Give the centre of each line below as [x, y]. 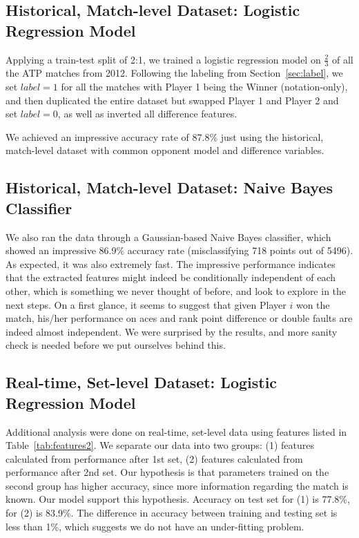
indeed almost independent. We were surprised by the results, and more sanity [172, 331]
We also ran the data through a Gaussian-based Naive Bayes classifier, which [168, 237]
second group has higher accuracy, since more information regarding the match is [177, 485]
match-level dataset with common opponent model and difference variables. [165, 150]
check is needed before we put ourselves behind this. [116, 345]
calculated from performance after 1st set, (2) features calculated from [154, 458]
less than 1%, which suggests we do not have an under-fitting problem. [155, 526]
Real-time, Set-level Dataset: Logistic [142, 382]
